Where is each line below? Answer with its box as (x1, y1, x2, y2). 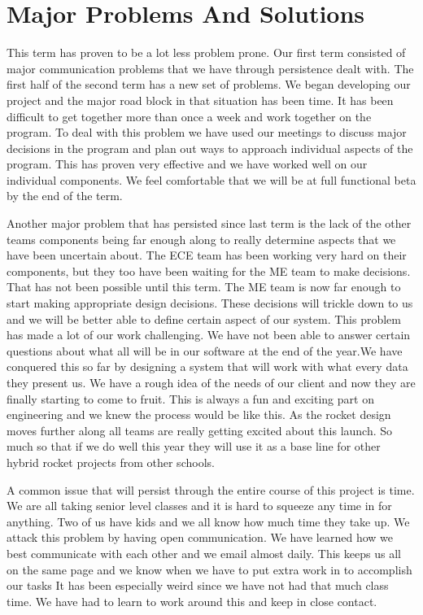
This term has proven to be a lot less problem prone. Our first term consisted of (7, 44, 406, 61)
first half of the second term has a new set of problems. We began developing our (7, 76, 411, 93)
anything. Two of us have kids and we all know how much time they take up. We (7, 512, 410, 530)
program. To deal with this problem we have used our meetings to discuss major (7, 124, 407, 141)
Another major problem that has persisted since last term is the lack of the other (7, 215, 412, 232)
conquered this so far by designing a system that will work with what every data (7, 358, 408, 375)
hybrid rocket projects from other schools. (7, 453, 215, 470)
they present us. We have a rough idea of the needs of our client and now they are (7, 374, 416, 390)
